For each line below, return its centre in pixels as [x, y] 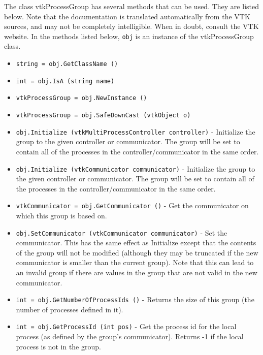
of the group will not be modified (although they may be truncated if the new [137, 252]
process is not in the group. [58, 346]
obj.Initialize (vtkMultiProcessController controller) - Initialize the [136, 131]
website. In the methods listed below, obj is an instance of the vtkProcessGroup [129, 36]
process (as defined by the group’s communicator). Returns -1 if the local [130, 336]
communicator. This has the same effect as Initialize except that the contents [136, 243]
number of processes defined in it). [70, 309]
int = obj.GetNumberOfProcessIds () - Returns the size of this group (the [135, 299]
